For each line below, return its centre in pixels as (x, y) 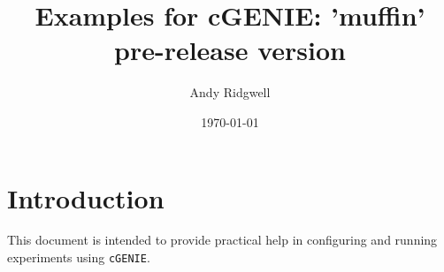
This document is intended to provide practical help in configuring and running (222, 240)
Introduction (86, 197)
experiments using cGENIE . (79, 257)
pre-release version (230, 50)
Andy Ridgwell (230, 92)
